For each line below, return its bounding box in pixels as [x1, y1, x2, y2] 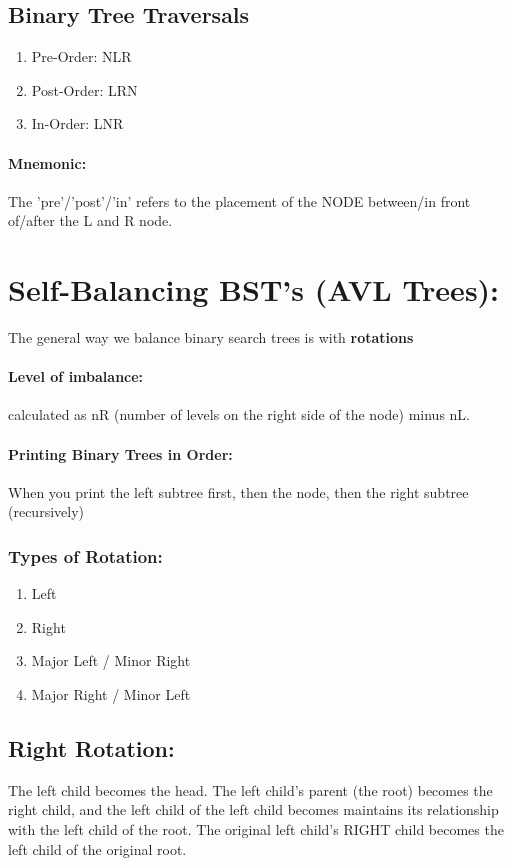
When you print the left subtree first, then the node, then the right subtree [8, 481, 469, 502]
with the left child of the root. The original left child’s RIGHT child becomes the [8, 819, 504, 840]
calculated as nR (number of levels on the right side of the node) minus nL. [8, 404, 470, 425]
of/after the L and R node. [8, 210, 173, 231]
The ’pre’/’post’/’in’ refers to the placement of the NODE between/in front [8, 190, 471, 211]
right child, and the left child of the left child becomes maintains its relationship [8, 799, 499, 820]
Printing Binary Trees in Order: [8, 443, 233, 464]
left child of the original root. [8, 838, 187, 859]
